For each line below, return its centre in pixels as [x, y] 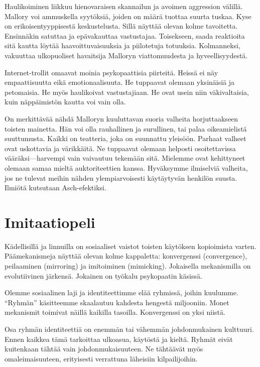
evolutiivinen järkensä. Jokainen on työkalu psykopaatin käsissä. [103, 275]
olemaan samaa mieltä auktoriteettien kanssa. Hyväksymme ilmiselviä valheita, [126, 167]
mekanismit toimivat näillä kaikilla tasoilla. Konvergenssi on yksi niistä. [115, 312]
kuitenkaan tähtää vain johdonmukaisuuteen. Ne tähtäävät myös [104, 349]
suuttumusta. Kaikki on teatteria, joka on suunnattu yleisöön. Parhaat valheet [125, 138]
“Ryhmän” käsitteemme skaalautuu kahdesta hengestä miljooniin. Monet [117, 302]
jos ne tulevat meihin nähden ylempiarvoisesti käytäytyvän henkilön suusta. [121, 177]
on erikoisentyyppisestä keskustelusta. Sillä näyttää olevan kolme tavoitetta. [121, 26]
